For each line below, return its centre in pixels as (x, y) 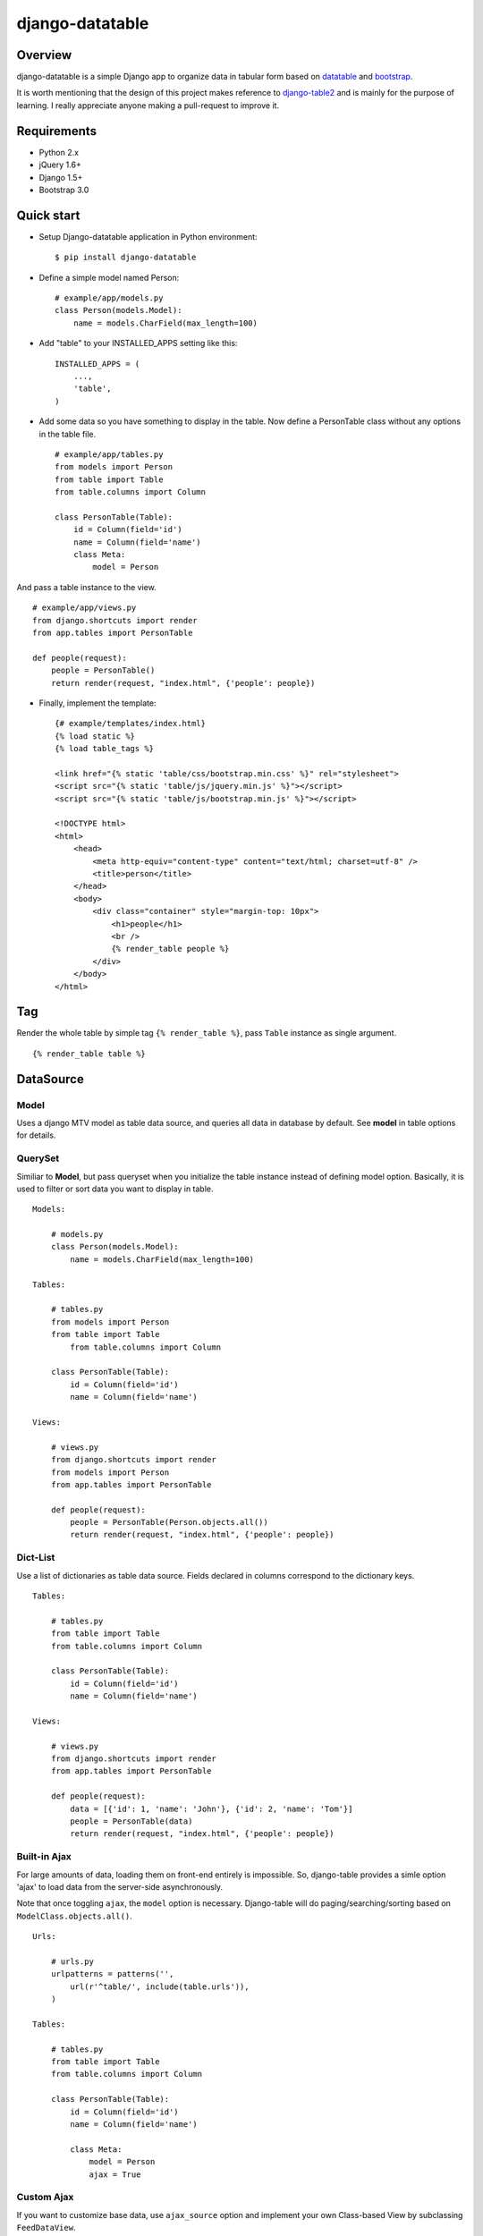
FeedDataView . (46, 2228)
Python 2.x (59, 152)
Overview (44, 55)
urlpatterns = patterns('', (112, 1974)
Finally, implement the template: (97, 703)
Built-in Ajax (44, 1857)
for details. (36, 1135)
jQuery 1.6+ (60, 165)
